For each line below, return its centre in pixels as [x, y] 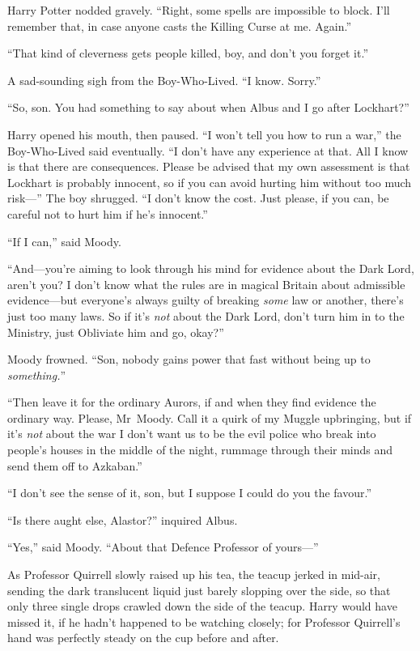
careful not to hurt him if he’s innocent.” [108, 213]
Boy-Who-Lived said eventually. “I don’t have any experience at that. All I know [208, 150]
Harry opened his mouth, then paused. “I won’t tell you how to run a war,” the [204, 134]
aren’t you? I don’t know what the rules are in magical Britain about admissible [206, 284]
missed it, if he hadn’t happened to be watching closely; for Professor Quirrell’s [204, 621]
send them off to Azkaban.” [75, 465]
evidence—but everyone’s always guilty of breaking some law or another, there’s [206, 300]
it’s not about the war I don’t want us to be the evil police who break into [192, 434]
